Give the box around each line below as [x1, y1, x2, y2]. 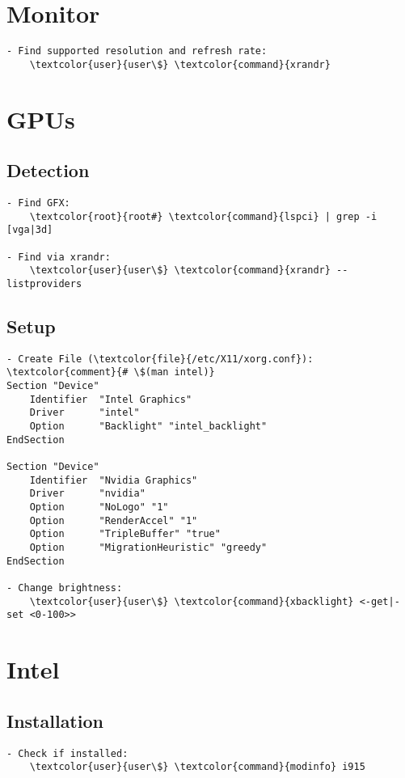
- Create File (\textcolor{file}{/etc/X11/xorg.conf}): [6, 353, 314, 365]
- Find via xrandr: [6, 251, 111, 263]
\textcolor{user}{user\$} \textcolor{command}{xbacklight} [29, 595, 354, 607]
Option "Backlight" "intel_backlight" [29, 421, 268, 433]
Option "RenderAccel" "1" [29, 514, 198, 526]
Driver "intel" [29, 407, 140, 419]
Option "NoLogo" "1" [29, 501, 169, 514]
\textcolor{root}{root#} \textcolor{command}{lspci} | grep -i [29, 210, 378, 222]
